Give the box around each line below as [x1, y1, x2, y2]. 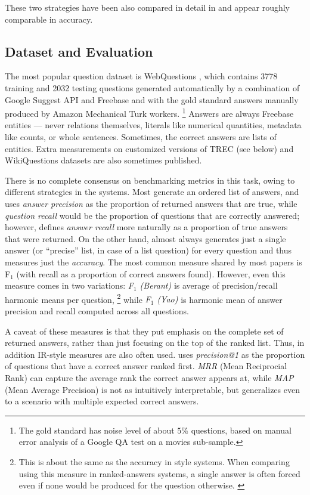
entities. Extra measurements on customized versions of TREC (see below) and [5, 142, 294, 154]
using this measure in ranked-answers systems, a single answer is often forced [18, 467, 300, 479]
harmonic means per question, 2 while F [5, 291, 151, 305]
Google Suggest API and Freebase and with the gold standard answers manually [5, 93, 299, 106]
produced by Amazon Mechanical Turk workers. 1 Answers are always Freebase [5, 106, 294, 119]
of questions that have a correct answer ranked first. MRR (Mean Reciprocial [5, 360, 287, 372]
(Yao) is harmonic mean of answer [157, 293, 283, 305]
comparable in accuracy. [5, 13, 93, 25]
